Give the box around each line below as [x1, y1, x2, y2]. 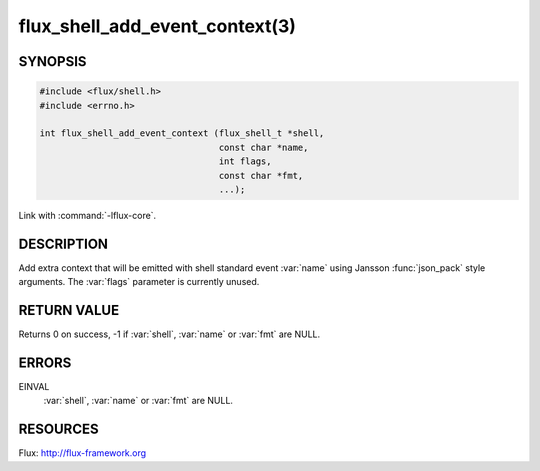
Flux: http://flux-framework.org [18, 447, 147, 459]
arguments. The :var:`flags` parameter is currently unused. [18, 276, 260, 288]
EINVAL [18, 380, 50, 392]
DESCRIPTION [18, 235, 109, 252]
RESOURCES [18, 421, 99, 438]
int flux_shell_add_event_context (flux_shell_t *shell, [39, 128, 325, 139]
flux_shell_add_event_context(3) [18, 15, 297, 37]
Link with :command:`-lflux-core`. [18, 209, 157, 221]
